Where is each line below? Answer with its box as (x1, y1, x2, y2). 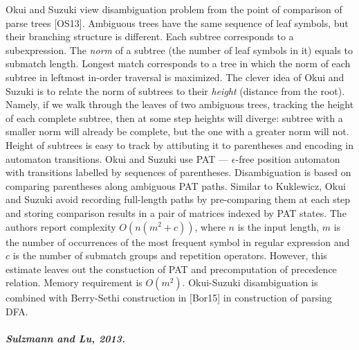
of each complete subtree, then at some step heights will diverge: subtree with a (6, 110, 343, 125)
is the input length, (237, 219, 320, 234)
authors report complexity (6, 219, 116, 234)
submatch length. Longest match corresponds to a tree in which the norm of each (6, 56, 351, 71)
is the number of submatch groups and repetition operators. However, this (12, 248, 327, 263)
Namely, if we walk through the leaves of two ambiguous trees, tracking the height (6, 97, 354, 112)
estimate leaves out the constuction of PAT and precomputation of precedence (6, 261, 337, 276)
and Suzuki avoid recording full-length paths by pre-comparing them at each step (6, 192, 351, 207)
